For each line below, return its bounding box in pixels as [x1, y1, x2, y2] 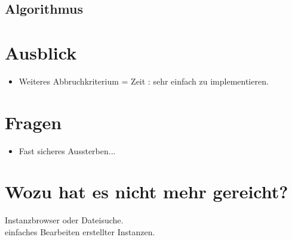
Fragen [5, 110, 62, 134]
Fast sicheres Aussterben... [19, 144, 116, 157]
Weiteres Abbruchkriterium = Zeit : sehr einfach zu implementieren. [19, 74, 269, 87]
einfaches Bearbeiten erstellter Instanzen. [5, 225, 155, 238]
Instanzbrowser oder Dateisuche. [5, 214, 124, 226]
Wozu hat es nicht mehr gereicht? [5, 179, 288, 204]
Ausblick [5, 40, 77, 64]
